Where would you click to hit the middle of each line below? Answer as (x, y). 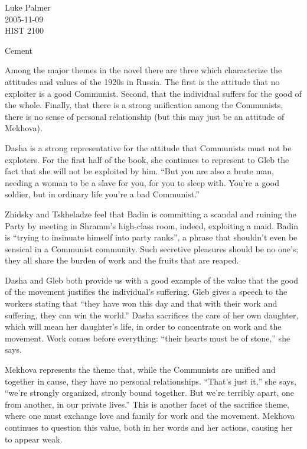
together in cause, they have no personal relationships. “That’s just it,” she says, (151, 381)
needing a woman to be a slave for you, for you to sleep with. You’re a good (142, 182)
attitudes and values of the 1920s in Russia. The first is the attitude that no (142, 81)
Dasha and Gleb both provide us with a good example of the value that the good (152, 280)
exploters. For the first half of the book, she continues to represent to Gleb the (147, 159)
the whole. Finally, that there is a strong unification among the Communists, (144, 105)
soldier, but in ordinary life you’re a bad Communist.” (102, 194)
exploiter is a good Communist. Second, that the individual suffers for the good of (153, 93)
